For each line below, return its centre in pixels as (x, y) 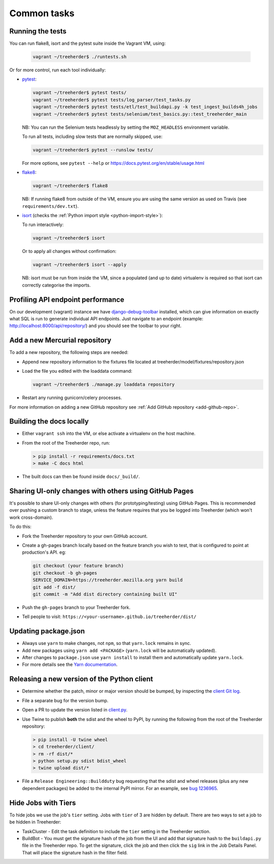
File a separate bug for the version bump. (65, 700)
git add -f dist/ (54, 587)
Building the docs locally (49, 422)
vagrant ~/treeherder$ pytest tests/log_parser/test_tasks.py (112, 100)
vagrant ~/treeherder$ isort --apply (80, 265)
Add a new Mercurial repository (60, 340)
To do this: (20, 527)
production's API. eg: (44, 552)
